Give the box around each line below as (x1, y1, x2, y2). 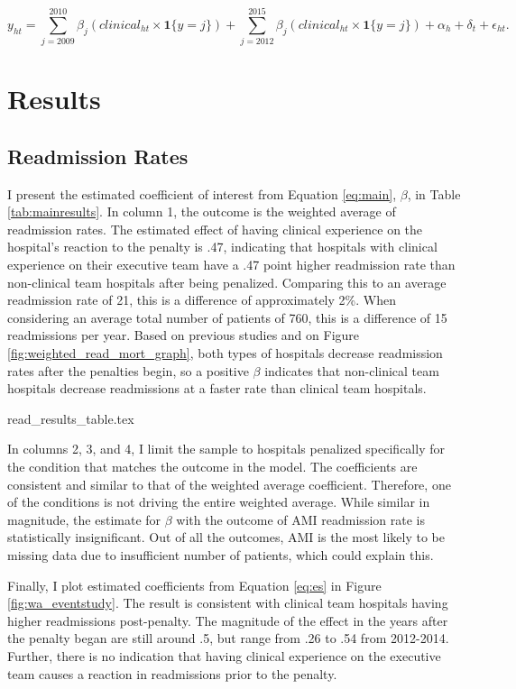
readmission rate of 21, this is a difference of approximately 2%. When (7, 290, 396, 309)
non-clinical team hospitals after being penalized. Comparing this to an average (7, 272, 447, 291)
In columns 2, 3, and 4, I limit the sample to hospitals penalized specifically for (7, 439, 445, 458)
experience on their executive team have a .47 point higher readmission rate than (7, 255, 456, 274)
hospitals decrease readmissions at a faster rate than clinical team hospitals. (7, 379, 427, 398)
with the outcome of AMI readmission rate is (176, 510, 425, 528)
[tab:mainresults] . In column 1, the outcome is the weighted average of (7, 202, 396, 221)
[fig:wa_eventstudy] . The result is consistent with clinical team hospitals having (7, 593, 448, 612)
